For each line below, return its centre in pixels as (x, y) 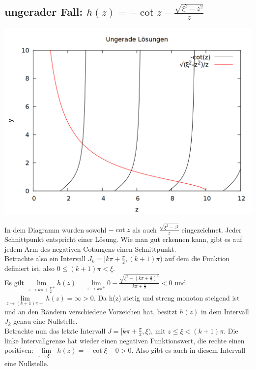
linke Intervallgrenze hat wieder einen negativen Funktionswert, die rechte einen (125, 340)
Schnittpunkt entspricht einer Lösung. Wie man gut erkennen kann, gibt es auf (123, 239)
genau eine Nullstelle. (45, 321)
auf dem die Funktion (197, 258)
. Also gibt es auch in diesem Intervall (188, 350)
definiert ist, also (30, 268)
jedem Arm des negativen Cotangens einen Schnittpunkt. (90, 249)
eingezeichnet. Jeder (212, 229)
